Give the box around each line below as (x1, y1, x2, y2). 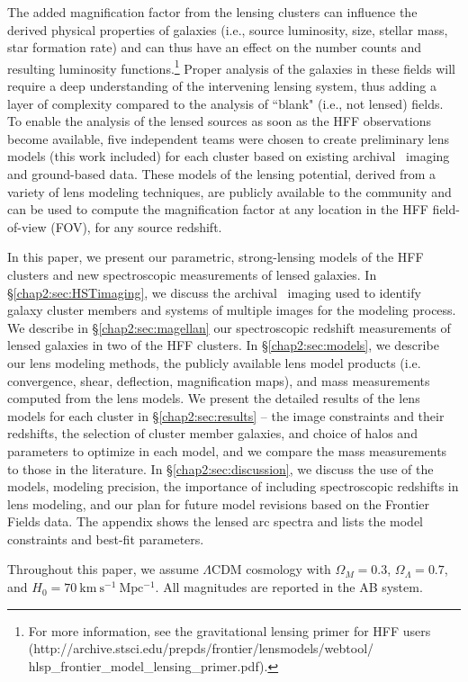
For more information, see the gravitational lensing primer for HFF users (28, 621, 431, 640)
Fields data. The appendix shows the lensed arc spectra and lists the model (7, 512, 424, 531)
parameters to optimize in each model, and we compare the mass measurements (7, 441, 447, 460)
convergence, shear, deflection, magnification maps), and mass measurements (7, 371, 430, 390)
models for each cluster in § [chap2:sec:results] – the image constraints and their (7, 406, 445, 425)
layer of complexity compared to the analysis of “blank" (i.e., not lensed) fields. (7, 94, 444, 112)
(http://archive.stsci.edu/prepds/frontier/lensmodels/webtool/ (28, 639, 374, 658)
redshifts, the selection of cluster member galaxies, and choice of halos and (7, 424, 418, 443)
